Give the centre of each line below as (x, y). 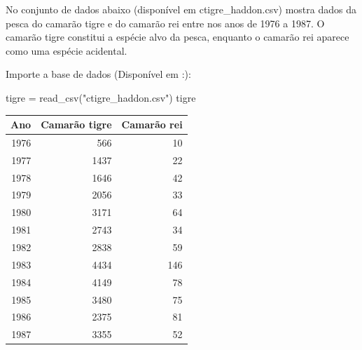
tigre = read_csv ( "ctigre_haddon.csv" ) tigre (101, 97)
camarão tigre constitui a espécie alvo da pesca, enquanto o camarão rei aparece (177, 37)
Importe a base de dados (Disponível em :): (98, 74)
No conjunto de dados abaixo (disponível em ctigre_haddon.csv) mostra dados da (181, 9)
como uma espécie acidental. (67, 50)
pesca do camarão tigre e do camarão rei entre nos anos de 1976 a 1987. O (165, 23)
